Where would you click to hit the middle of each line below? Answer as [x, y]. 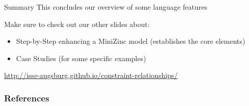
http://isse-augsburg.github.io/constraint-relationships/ [91, 75]
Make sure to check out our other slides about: [77, 24]
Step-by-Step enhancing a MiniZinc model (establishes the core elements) [131, 41]
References [27, 98]
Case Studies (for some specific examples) [81, 58]
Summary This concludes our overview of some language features [106, 7]
